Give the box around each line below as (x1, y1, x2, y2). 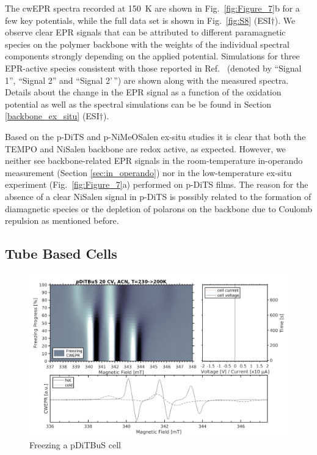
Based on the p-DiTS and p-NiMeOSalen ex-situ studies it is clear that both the (5, 130, 306, 142)
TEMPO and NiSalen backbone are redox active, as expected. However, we (5, 142, 286, 155)
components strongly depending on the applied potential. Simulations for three (5, 50, 300, 62)
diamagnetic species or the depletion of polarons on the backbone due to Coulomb (5, 202, 313, 215)
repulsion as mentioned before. (5, 214, 119, 227)
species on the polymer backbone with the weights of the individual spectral (5, 37, 290, 50)
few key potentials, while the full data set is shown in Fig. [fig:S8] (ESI (5, 13, 271, 26)
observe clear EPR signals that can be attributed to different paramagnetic (5, 26, 286, 39)
